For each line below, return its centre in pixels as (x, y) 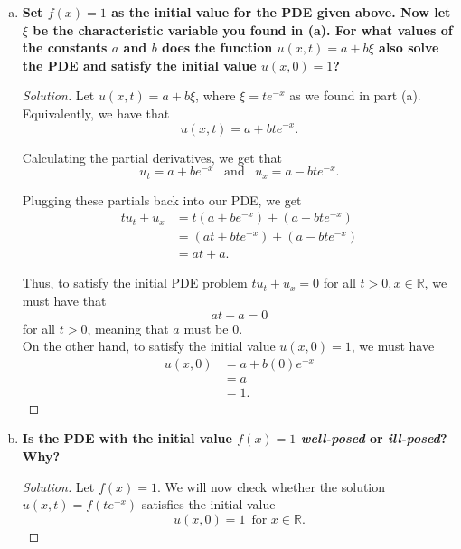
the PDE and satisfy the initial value (139, 65)
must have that (64, 300)
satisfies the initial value (208, 504)
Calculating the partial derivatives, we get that (152, 157)
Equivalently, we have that (96, 113)
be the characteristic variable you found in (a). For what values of (243, 29)
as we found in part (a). (355, 95)
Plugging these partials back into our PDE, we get (162, 199)
